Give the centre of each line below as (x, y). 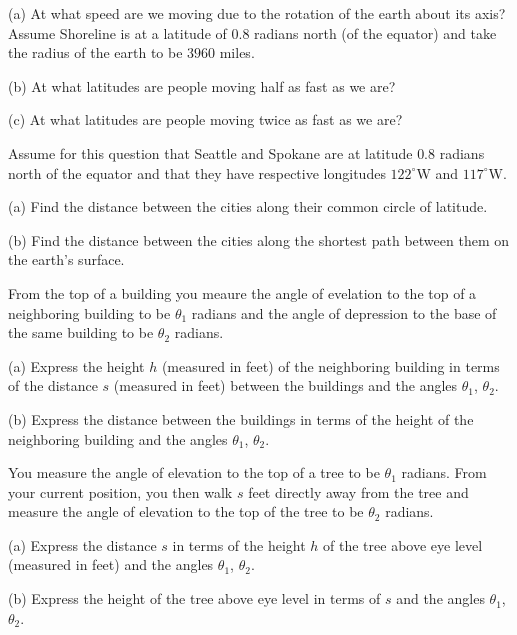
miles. (237, 52)
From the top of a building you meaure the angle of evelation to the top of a (242, 292)
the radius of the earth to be (95, 52)
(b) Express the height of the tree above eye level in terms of (194, 598)
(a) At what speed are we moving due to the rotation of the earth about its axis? (257, 13)
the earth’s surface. (66, 259)
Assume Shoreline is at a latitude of (117, 32)
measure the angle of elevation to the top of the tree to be (186, 511)
